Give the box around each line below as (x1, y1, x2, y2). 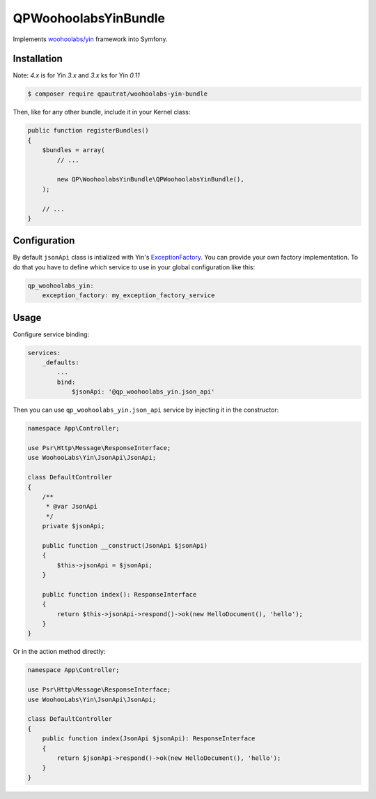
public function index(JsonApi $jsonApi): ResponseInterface (42, 735, 256, 742)
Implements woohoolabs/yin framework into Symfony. (13, 35, 168, 43)
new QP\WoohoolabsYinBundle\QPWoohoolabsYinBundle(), (56, 175, 244, 184)
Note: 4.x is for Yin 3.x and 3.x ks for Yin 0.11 (13, 71, 140, 80)
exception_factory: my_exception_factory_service (42, 292, 215, 299)
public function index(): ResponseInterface (42, 590, 197, 598)
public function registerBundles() (27, 126, 149, 135)
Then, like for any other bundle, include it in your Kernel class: (13, 108, 191, 117)
